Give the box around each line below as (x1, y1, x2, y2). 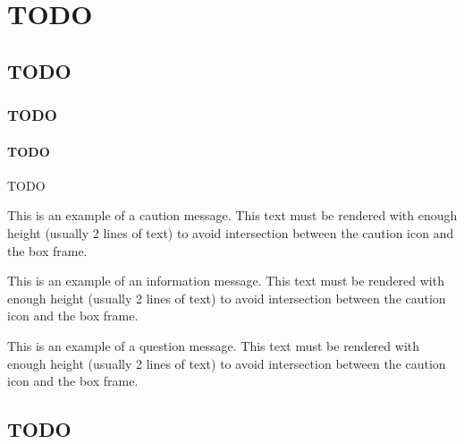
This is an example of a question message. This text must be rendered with (7, 336, 420, 354)
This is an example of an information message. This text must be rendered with (7, 271, 444, 290)
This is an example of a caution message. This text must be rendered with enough (7, 206, 458, 225)
